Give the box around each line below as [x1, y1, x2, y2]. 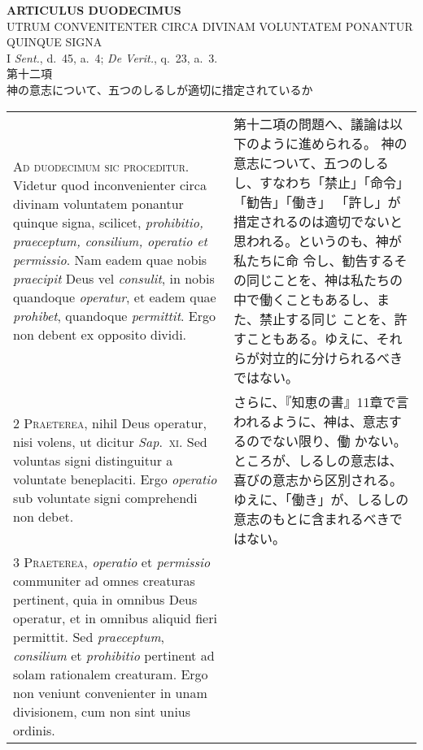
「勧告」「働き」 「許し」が [233, 192, 401, 211]
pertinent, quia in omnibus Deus [13, 589, 198, 609]
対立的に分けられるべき [259, 348, 403, 367]
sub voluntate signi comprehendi [13, 488, 198, 507]
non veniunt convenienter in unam [13, 683, 207, 702]
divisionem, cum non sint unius [13, 701, 191, 721]
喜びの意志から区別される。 [233, 470, 403, 489]
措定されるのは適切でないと [233, 211, 403, 231]
